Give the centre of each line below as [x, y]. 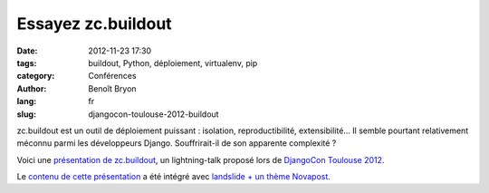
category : [36, 76]
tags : [27, 63]
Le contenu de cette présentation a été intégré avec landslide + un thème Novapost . [173, 177]
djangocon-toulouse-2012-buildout [153, 114]
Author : [32, 88]
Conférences [112, 76]
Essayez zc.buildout [94, 24]
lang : [27, 101]
